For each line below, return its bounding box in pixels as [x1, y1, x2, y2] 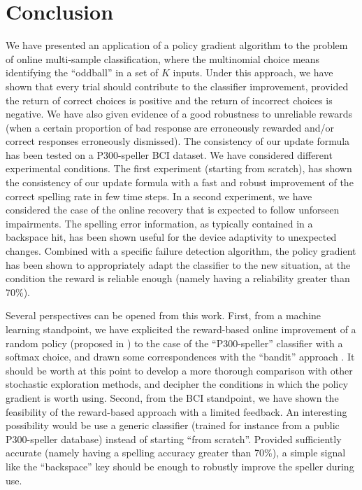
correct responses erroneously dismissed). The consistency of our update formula [6, 134, 350, 148]
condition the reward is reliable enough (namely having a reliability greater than [6, 271, 350, 286]
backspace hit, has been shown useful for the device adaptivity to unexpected [6, 230, 337, 244]
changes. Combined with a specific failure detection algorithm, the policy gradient [6, 244, 356, 258]
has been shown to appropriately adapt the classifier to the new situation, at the [6, 257, 351, 272]
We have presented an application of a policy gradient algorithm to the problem [6, 38, 348, 52]
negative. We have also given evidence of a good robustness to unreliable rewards [6, 106, 352, 121]
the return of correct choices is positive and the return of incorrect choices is [6, 92, 333, 107]
